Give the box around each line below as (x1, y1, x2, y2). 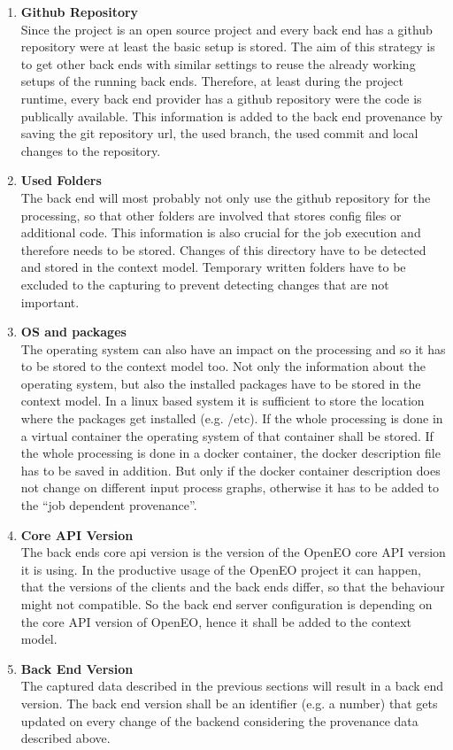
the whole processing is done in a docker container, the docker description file (20, 444, 441, 462)
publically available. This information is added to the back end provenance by (20, 106, 443, 125)
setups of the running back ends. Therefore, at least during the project (20, 72, 403, 90)
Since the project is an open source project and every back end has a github (20, 19, 433, 38)
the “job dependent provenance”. (20, 496, 197, 514)
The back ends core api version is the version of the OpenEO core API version (20, 543, 446, 561)
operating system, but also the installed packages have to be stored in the (20, 374, 421, 392)
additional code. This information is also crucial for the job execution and (20, 223, 421, 242)
